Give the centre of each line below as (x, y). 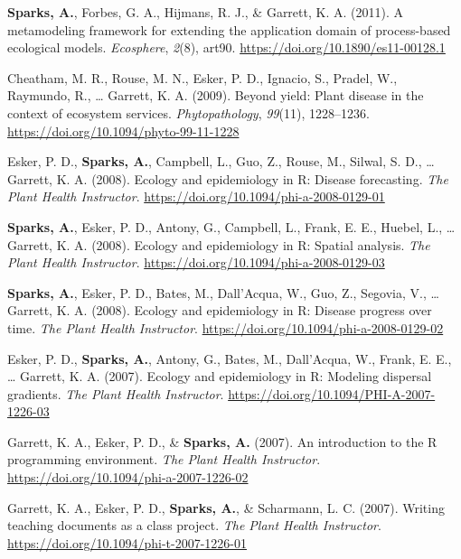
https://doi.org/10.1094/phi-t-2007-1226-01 (127, 542)
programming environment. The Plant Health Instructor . (164, 459)
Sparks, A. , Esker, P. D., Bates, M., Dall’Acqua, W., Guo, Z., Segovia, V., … (223, 292)
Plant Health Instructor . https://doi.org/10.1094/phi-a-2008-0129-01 (196, 196)
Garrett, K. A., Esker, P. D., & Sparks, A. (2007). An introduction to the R (222, 441)
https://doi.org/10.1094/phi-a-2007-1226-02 (128, 477)
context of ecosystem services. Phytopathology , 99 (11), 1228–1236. (188, 112)
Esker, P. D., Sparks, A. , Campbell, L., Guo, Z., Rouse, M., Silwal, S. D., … (221, 161)
